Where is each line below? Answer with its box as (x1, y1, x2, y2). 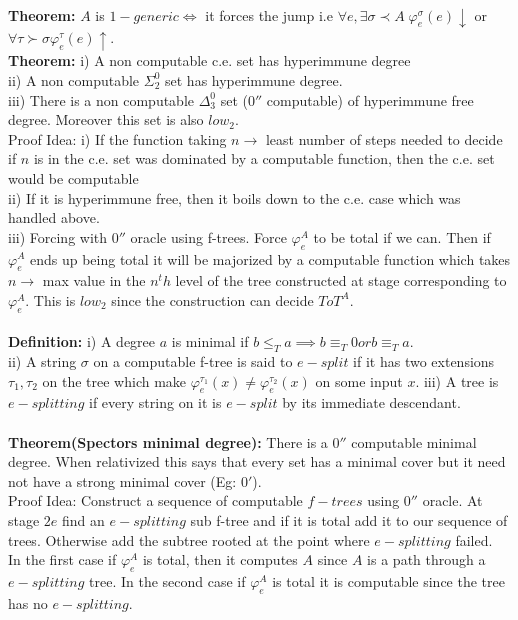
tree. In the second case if (89, 571, 246, 592)
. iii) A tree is (415, 370, 499, 391)
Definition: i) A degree (8, 331, 156, 352)
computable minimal (351, 431, 477, 452)
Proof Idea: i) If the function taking (8, 128, 227, 149)
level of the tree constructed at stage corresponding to (175, 270, 507, 291)
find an (62, 510, 105, 531)
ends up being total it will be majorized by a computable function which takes (29, 248, 511, 269)
